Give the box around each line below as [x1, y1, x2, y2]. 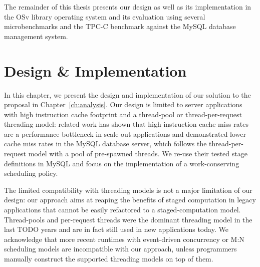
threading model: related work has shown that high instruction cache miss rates [4, 119, 248, 129]
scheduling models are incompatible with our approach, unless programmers [4, 243, 237, 254]
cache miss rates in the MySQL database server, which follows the [4, 138, 207, 149]
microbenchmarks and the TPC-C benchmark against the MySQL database [4, 21, 236, 32]
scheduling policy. [4, 168, 58, 178]
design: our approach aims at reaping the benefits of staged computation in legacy [4, 194, 256, 205]
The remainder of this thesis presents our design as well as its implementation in [4, 2, 251, 12]
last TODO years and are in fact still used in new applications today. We [4, 224, 228, 234]
